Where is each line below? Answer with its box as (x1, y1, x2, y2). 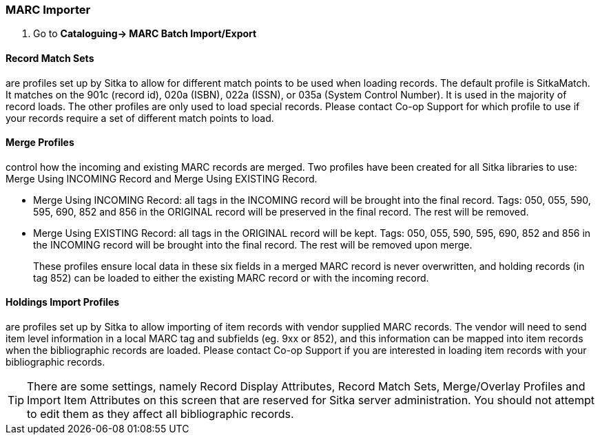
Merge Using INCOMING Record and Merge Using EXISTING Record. (6, 172, 318, 185)
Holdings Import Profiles (6, 296, 120, 308)
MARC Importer (6, 3, 91, 17)
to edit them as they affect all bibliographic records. (27, 407, 294, 421)
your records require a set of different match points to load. (6, 112, 274, 124)
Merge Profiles (6, 136, 74, 149)
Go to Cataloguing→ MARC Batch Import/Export (33, 28, 257, 40)
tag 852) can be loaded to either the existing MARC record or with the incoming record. (33, 271, 429, 284)
